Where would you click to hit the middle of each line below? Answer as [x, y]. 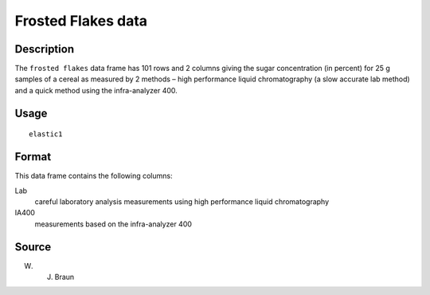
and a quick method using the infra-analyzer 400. [96, 90]
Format [33, 157]
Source [33, 247]
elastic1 [46, 134]
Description [45, 49]
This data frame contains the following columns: [94, 176]
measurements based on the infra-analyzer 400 [113, 224]
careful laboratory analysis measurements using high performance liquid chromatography [182, 201]
